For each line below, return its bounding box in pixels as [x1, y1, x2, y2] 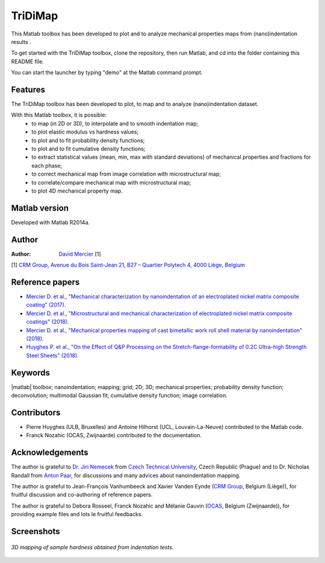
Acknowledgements [11, 448, 88, 458]
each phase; [31, 162, 63, 169]
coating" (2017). [26, 301, 66, 309]
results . [11, 38, 31, 45]
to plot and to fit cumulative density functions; [31, 145, 146, 152]
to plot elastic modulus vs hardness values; [31, 128, 139, 135]
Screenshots [11, 526, 60, 537]
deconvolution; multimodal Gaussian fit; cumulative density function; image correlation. [11, 392, 228, 399]
